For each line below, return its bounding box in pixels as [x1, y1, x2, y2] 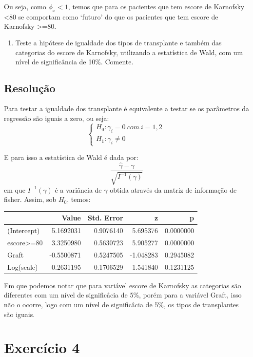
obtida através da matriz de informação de [110, 184, 237, 195]
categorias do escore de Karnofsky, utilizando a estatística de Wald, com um [15, 47, 243, 57]
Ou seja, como [4, 1, 46, 11]
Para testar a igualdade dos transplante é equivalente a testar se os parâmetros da [4, 103, 249, 113]
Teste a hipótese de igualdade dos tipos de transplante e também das [15, 37, 222, 47]
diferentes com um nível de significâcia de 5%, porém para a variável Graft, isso [4, 290, 242, 300]
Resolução [4, 80, 56, 96]
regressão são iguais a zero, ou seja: [4, 113, 109, 123]
